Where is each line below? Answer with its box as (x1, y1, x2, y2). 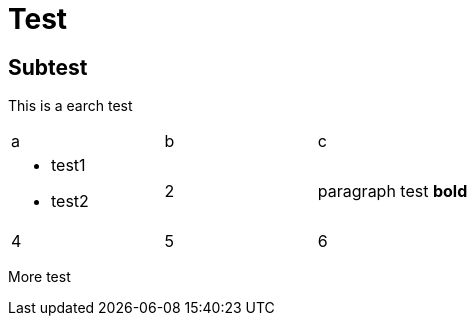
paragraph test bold (317, 181, 468, 202)
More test (8, 268, 71, 286)
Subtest (8, 54, 88, 80)
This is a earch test (8, 97, 133, 115)
